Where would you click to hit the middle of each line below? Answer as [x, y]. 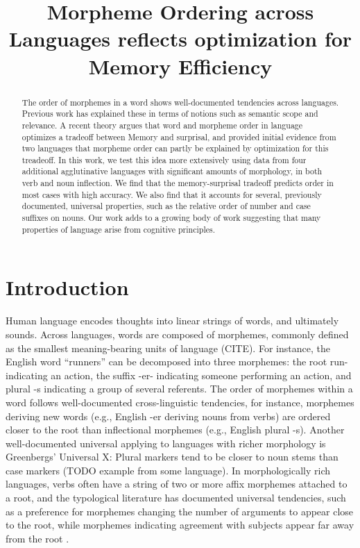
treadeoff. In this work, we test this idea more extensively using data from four [164, 159]
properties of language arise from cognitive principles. [118, 229]
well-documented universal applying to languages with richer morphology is [166, 443]
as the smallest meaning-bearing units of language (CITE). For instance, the [168, 348]
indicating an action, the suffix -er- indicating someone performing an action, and [179, 375]
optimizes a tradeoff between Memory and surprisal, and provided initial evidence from [179, 136]
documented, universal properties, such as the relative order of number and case [166, 206]
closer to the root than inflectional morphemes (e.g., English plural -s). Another [175, 430]
